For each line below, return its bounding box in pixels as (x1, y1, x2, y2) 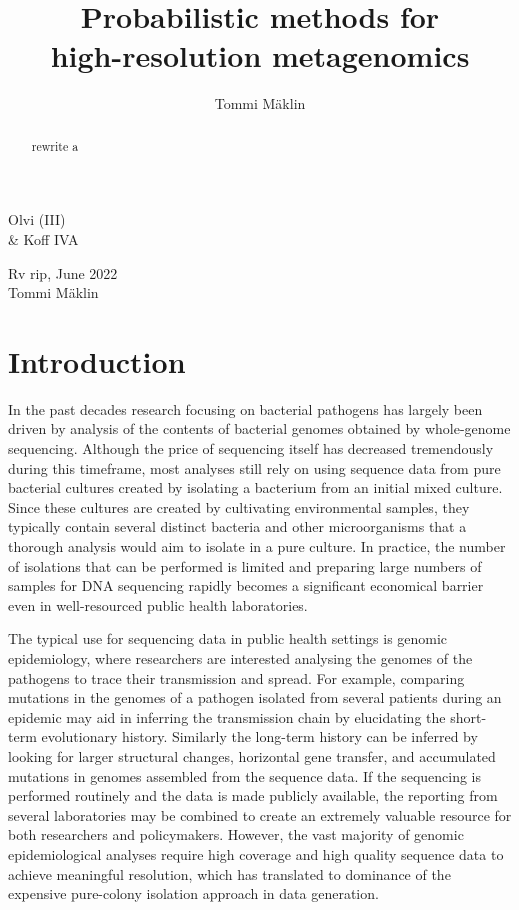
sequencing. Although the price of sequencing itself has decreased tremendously (8, 438, 494, 459)
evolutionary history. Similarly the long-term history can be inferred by (41, 726, 478, 747)
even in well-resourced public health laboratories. (8, 594, 308, 615)
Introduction (8, 340, 186, 381)
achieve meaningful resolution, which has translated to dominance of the (8, 863, 451, 884)
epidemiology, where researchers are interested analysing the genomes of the (8, 647, 473, 668)
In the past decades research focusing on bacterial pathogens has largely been (8, 398, 483, 419)
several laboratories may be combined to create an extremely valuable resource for (8, 804, 512, 825)
